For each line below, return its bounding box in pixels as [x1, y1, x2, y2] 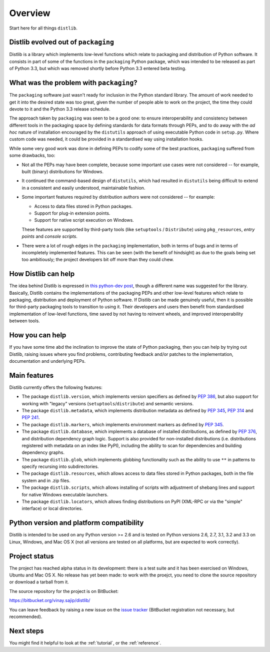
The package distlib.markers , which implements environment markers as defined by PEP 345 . [21, 421, 224, 427]
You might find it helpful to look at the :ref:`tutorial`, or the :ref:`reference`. [9, 639, 161, 645]
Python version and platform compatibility [9, 518, 144, 527]
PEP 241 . [21, 414, 40, 420]
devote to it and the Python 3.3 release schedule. [9, 106, 110, 112]
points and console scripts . [21, 233, 77, 240]
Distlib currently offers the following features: [9, 384, 102, 390]
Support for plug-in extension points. [34, 210, 110, 216]
